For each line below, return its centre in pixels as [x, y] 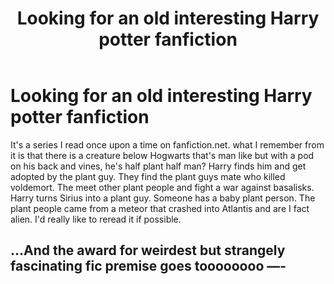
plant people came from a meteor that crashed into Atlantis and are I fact [160, 208]
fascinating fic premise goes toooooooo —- [148, 266]
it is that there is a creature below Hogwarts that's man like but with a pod [162, 155]
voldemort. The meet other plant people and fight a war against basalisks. [162, 187]
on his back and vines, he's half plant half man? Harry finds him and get [158, 166]
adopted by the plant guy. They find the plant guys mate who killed [148, 176]
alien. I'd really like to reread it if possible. [96, 219]
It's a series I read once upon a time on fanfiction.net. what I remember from [167, 144]
